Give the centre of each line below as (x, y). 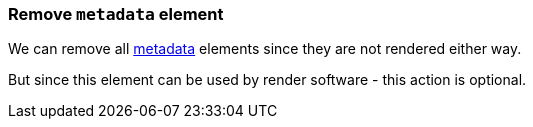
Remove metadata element (116, 14)
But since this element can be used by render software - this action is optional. (267, 80)
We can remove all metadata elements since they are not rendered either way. (265, 49)
